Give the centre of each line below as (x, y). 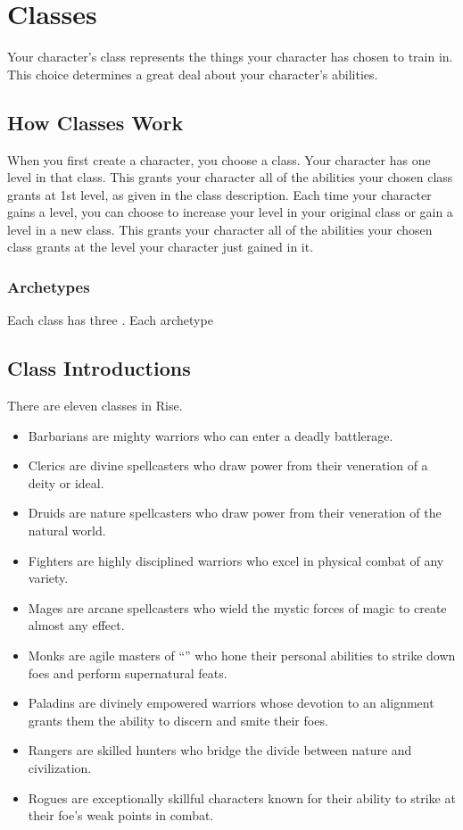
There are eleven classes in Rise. (95, 406)
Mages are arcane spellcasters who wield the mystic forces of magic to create (237, 607)
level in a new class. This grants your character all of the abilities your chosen (220, 229)
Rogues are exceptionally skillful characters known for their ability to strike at (242, 797)
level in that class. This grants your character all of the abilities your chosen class (230, 177)
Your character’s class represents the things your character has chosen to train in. (230, 57)
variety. (48, 578)
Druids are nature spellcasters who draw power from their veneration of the (235, 513)
